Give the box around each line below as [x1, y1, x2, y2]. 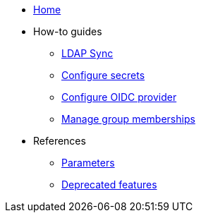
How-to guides [33, 25, 102, 37]
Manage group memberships [61, 113, 195, 125]
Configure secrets [61, 69, 145, 81]
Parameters [61, 157, 115, 169]
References [33, 135, 86, 147]
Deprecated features [61, 178, 157, 190]
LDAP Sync [61, 47, 114, 59]
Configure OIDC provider [61, 91, 177, 103]
